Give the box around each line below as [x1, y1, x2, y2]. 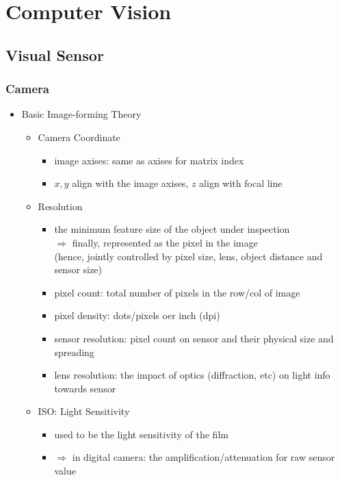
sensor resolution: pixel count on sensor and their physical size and [54, 331, 334, 345]
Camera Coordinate [38, 129, 120, 144]
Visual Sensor [5, 44, 104, 65]
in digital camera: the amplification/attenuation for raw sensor [72, 450, 335, 464]
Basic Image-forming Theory [21, 107, 142, 121]
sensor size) [54, 262, 102, 277]
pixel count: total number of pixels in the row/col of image [54, 285, 300, 299]
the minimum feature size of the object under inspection [54, 222, 290, 236]
